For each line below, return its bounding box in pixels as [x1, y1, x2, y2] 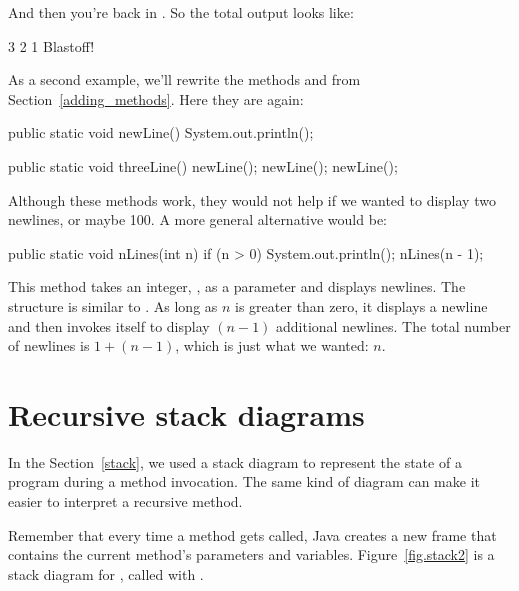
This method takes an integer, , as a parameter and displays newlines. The [8, 276, 466, 297]
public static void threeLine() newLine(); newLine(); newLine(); [8, 155, 398, 176]
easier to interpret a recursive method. [8, 491, 243, 512]
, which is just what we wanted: [175, 335, 369, 356]
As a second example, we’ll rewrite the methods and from [8, 69, 361, 90]
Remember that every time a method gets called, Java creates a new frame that [8, 524, 497, 545]
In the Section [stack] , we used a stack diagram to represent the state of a [8, 451, 462, 472]
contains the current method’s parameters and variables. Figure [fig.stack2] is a [8, 544, 495, 565]
